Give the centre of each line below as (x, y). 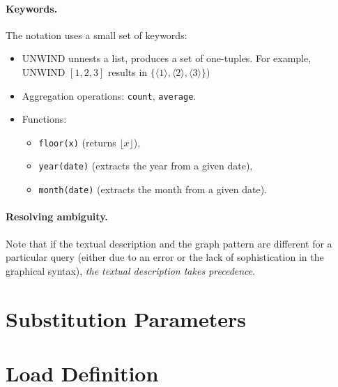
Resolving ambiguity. (57, 217)
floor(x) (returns (77, 142)
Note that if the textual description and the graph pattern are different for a (169, 243)
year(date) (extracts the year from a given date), (146, 166)
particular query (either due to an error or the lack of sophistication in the (165, 257)
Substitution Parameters (126, 318)
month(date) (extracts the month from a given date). (153, 189)
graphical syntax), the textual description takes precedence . (131, 270)
